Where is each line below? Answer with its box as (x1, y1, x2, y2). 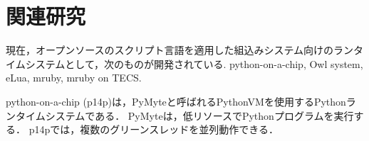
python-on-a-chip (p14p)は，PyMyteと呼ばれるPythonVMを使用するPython (6, 94, 346, 108)
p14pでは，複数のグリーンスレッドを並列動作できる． (28, 122, 279, 137)
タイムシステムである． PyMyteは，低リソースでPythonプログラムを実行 (15, 108, 354, 123)
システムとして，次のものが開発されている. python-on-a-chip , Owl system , (25, 56, 363, 71)
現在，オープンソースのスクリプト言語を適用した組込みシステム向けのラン (6, 43, 354, 57)
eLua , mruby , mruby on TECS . (6, 70, 142, 85)
